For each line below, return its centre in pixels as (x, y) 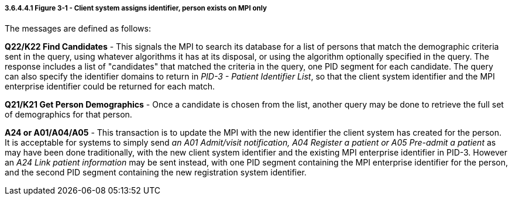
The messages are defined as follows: (78, 29)
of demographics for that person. (68, 115)
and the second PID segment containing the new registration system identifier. (156, 173)
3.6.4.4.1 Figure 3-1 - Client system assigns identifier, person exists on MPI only (136, 8)
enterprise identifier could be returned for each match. (110, 87)
